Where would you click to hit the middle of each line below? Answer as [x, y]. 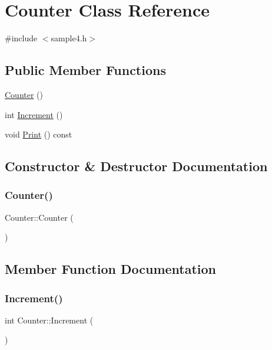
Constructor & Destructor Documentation [136, 166]
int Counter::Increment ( [49, 320]
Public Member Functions [85, 70]
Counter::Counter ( [39, 217]
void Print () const [39, 134]
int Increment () [34, 114]
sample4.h [69, 38]
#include [21, 38]
